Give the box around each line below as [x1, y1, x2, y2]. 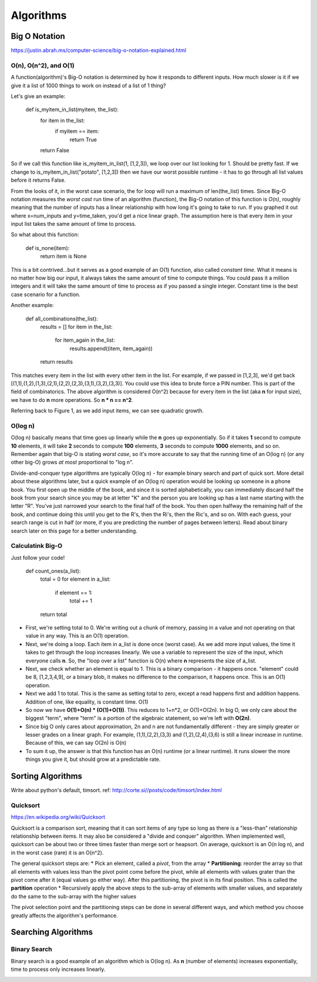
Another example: [11, 302, 54, 309]
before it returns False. [11, 177, 66, 184]
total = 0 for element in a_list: [40, 575, 111, 582]
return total [40, 611, 68, 618]
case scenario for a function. [11, 291, 80, 298]
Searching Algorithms [11, 927, 93, 937]
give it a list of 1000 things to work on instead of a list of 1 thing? [11, 82, 166, 89]
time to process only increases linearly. [11, 966, 106, 973]
